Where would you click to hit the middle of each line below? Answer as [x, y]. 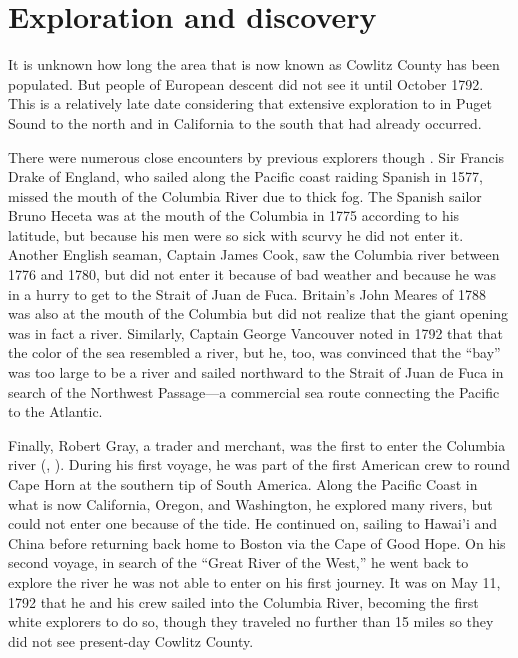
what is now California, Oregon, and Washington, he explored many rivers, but [250, 503]
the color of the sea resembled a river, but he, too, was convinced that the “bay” [254, 352]
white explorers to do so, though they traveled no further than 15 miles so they [251, 621]
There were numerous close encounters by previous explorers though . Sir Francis [256, 156]
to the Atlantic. [55, 411]
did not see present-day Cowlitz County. [131, 640]
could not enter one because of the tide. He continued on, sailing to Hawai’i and [253, 523]
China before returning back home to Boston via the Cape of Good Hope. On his [257, 542]
